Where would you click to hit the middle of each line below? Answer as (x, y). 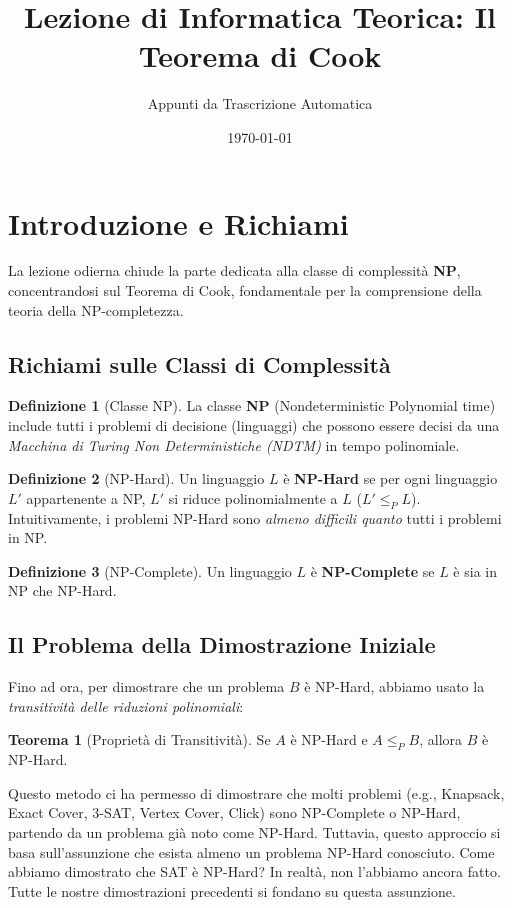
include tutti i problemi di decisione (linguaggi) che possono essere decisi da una (254, 425)
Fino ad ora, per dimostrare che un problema (146, 686)
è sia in (475, 570)
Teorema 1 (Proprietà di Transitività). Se (139, 739)
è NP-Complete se (372, 570)
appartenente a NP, (86, 497)
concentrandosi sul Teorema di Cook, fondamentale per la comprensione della (245, 290)
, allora (441, 739)
